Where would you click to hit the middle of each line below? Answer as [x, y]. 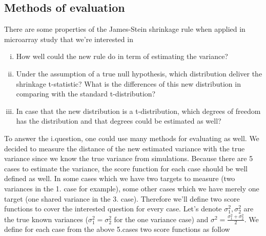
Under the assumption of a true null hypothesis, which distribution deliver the [139, 73]
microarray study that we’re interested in [69, 39]
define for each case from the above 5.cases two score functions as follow [117, 229]
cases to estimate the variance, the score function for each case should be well [126, 168]
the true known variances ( [46, 219]
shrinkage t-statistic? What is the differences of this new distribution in [128, 83]
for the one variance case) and [161, 219]
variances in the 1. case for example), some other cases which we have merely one [132, 188]
